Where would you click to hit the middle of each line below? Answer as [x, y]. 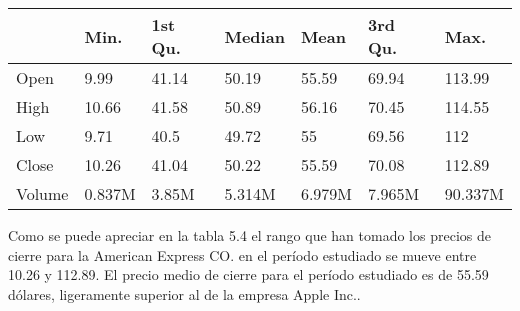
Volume [42, 193]
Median [254, 36]
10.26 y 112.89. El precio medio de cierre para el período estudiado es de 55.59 [248, 274]
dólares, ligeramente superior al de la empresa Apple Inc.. [184, 293]
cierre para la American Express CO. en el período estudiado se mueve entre [242, 254]
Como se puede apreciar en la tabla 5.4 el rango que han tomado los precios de [249, 235]
